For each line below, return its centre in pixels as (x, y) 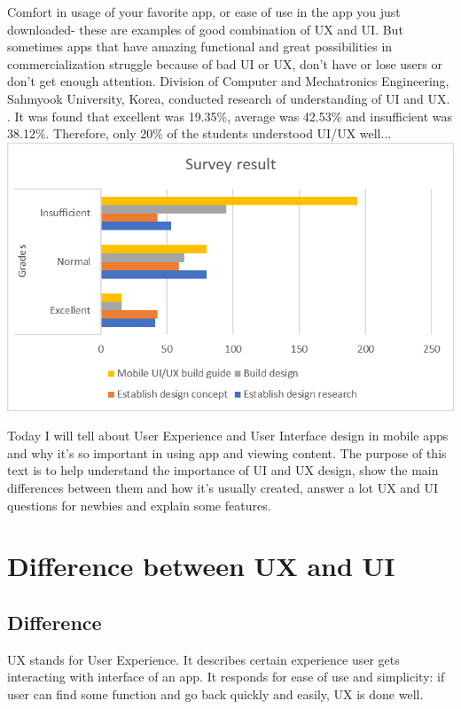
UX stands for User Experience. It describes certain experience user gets (203, 659)
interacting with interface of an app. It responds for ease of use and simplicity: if (226, 677)
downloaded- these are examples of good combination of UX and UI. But (205, 29)
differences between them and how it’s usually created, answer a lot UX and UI (223, 488)
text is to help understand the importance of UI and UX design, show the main (223, 470)
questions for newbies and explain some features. (139, 505)
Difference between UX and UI (201, 566)
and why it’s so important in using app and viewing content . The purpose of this (227, 452)
